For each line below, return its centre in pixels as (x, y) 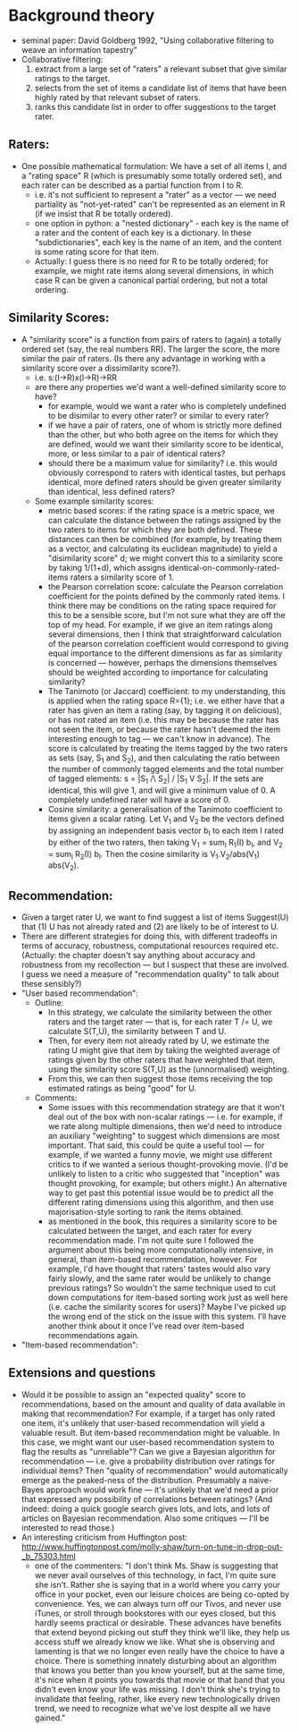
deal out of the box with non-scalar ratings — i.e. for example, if (165, 1116)
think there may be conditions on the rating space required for (162, 606)
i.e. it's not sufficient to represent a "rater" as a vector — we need (156, 194)
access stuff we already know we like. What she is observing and (155, 1642)
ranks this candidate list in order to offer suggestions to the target (155, 106)
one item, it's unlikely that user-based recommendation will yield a (143, 1422)
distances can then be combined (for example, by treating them (165, 539)
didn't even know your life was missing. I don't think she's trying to (157, 1689)
